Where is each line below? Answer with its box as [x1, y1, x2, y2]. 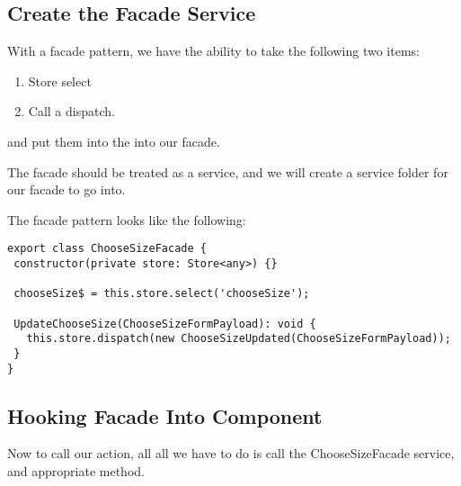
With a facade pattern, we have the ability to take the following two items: [7, 41, 420, 60]
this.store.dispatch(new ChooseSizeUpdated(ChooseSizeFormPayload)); [26, 332, 451, 346]
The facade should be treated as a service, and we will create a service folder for [7, 162, 448, 181]
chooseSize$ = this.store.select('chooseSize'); [13, 287, 310, 301]
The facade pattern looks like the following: [7, 210, 246, 229]
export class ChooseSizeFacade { [7, 242, 207, 256]
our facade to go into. [7, 180, 126, 199]
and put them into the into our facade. [7, 131, 220, 150]
